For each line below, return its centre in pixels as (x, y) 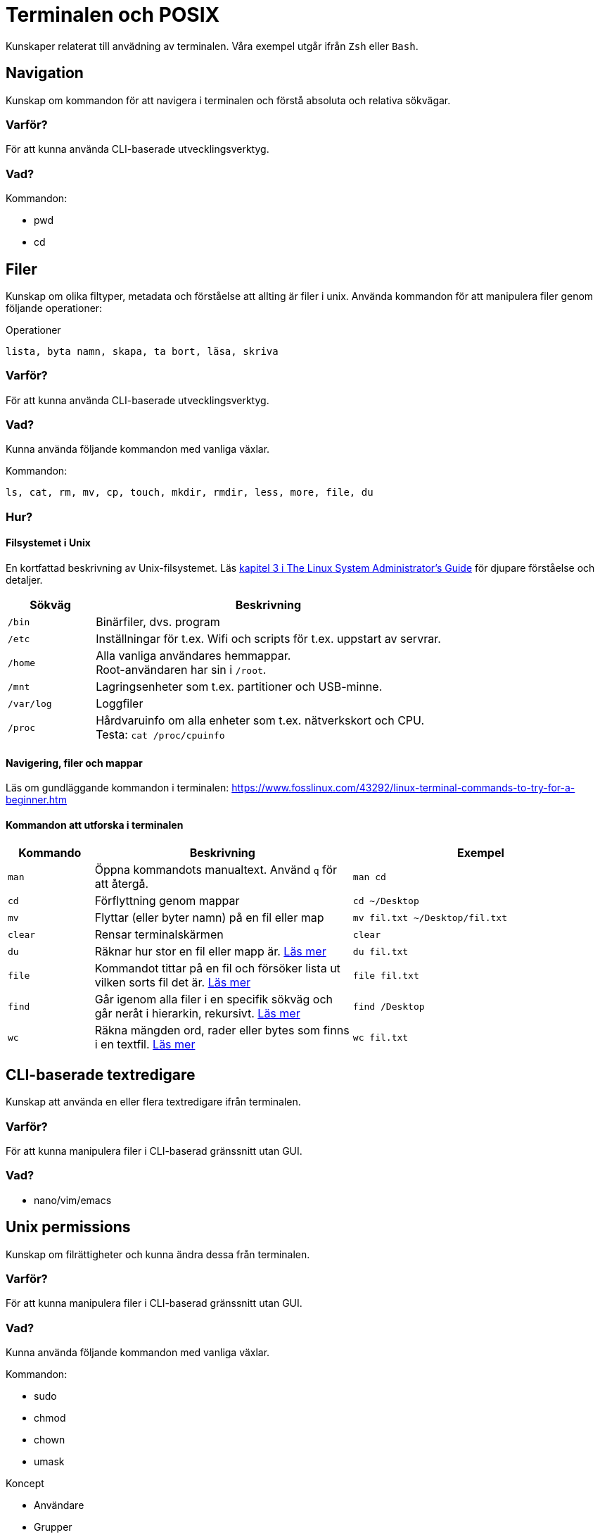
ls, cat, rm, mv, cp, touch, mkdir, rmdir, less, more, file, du (190, 493)
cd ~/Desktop (386, 901)
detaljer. (24, 580)
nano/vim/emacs (73, 1200)
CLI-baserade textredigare (101, 1074)
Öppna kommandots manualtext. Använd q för (216, 870)
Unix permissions (68, 1227)
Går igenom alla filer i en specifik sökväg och (214, 1000)
